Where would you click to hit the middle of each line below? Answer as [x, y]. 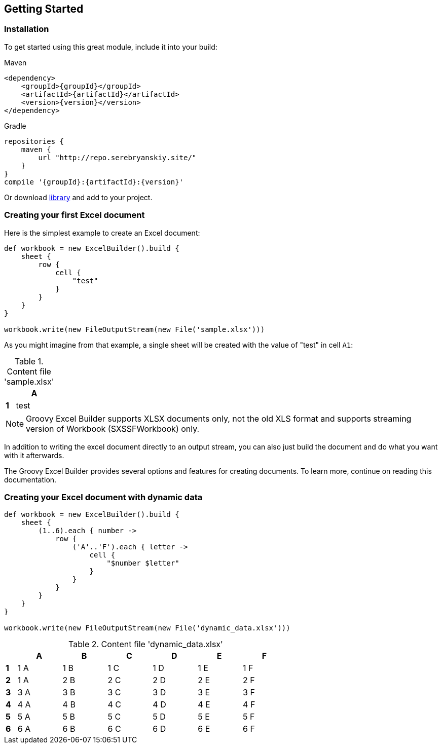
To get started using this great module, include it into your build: [111, 47]
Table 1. [29, 361]
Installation [27, 29]
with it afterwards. [34, 455]
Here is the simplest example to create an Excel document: [102, 233]
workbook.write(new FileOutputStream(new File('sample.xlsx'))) [135, 329]
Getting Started [44, 9]
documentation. [30, 479]
